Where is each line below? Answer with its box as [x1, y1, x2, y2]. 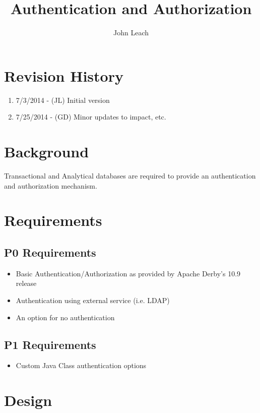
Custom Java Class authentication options [16, 360, 147, 371]
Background [4, 141, 89, 162]
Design [4, 390, 52, 410]
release [16, 278, 37, 288]
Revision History [4, 65, 123, 86]
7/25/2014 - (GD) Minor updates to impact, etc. [16, 111, 166, 122]
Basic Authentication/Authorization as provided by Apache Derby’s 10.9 [16, 268, 241, 278]
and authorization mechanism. [4, 180, 97, 191]
